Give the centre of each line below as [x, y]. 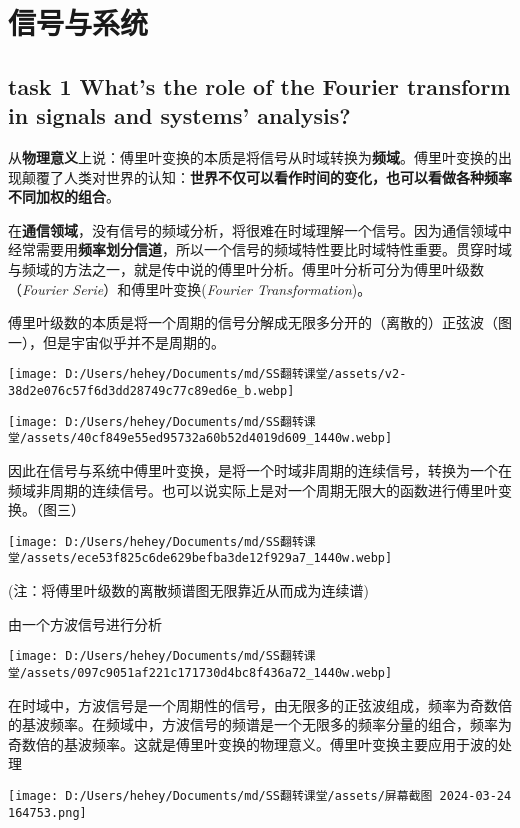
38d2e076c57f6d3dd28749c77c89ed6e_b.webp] [151, 390]
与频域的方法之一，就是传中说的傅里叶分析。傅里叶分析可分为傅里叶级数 [246, 268]
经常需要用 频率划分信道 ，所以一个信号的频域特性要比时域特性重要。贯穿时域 [260, 249]
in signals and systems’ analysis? [179, 115]
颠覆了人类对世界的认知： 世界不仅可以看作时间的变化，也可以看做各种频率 [266, 176]
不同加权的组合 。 [64, 196]
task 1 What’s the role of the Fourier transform [259, 85]
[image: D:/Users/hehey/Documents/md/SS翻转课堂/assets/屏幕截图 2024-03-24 [260, 795]
